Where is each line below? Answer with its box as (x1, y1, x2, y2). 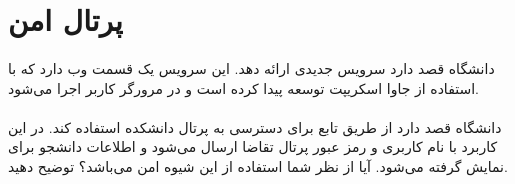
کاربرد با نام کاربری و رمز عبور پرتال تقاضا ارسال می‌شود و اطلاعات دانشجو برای (8, 136, 498, 157)
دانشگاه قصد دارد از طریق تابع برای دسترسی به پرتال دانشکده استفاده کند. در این (8, 116, 502, 137)
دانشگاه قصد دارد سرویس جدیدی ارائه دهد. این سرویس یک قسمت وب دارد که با (8, 57, 495, 78)
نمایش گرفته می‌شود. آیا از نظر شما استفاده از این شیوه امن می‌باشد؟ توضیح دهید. (8, 155, 508, 176)
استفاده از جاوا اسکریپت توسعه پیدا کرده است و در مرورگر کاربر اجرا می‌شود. (8, 77, 479, 98)
